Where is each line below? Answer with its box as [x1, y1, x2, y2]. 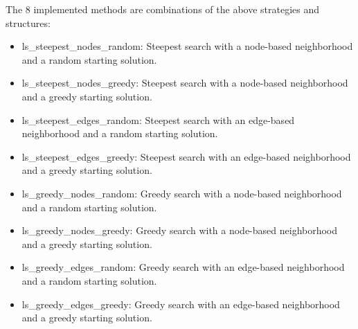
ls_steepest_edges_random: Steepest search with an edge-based [21, 112, 295, 127]
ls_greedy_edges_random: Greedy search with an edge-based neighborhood [21, 260, 345, 274]
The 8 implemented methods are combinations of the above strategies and [6, 2, 320, 16]
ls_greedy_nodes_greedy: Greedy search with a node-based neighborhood [21, 223, 338, 238]
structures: [6, 15, 51, 30]
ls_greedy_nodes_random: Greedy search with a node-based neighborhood [21, 186, 342, 200]
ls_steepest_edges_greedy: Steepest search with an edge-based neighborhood [21, 149, 351, 163]
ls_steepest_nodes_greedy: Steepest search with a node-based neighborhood [21, 75, 348, 90]
